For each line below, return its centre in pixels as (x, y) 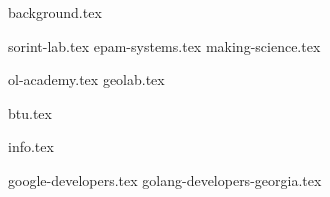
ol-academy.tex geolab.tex (86, 79)
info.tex (31, 146)
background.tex (55, 12)
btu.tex (30, 112)
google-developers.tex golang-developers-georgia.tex (165, 179)
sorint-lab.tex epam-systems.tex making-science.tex (164, 45)
